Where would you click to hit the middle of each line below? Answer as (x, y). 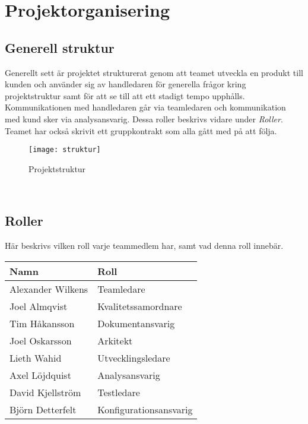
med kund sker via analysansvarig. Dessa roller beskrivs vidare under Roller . (144, 118)
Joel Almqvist (39, 306)
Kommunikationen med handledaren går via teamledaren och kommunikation (145, 107)
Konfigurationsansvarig (145, 409)
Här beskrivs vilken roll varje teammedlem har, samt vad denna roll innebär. (144, 246)
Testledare (119, 392)
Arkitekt (115, 340)
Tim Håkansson (42, 323)
